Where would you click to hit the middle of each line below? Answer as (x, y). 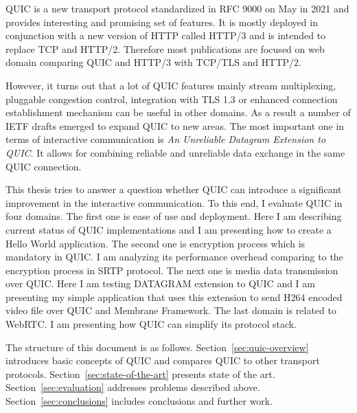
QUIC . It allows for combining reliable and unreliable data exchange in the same (175, 152)
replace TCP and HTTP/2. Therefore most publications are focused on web (165, 48)
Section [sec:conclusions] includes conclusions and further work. (139, 401)
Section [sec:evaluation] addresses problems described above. (133, 387)
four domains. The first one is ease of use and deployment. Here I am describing (174, 216)
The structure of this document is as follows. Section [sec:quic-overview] (157, 347)
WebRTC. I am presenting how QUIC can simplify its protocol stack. (151, 324)
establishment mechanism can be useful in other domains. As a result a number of (178, 112)
